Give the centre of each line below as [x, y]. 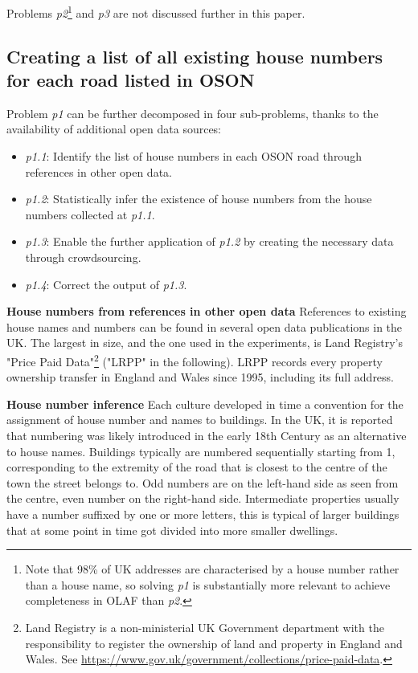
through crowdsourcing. [83, 257]
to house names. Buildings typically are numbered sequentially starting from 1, [201, 451]
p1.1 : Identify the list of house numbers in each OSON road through [193, 156]
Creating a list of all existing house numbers [195, 56]
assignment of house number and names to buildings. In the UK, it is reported [200, 420]
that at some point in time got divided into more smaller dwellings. [172, 530]
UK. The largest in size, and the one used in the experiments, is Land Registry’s [205, 343]
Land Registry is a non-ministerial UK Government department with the [205, 627]
